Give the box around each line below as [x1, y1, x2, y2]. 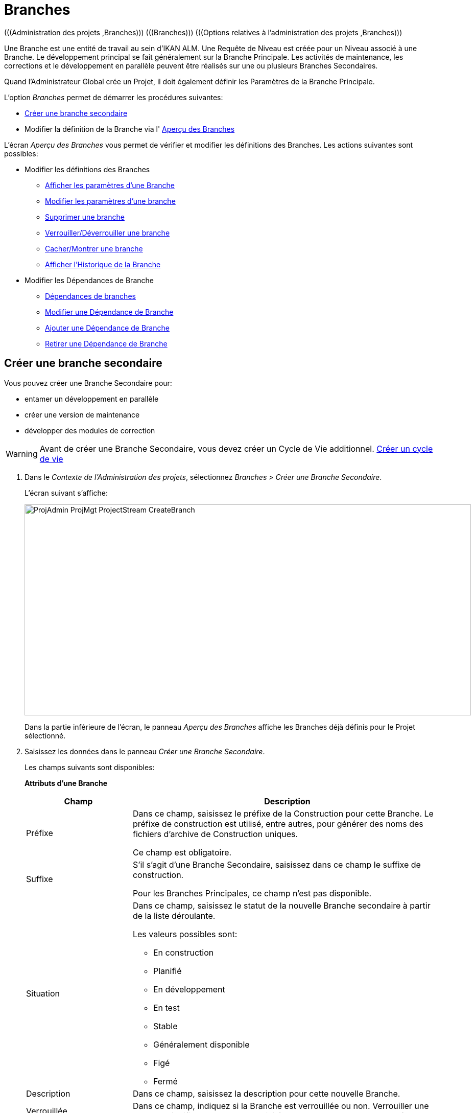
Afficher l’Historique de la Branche [45, 260, 161, 269]
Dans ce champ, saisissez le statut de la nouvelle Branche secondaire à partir [132, 900, 431, 911]
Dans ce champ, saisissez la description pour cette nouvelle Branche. [132, 1088, 400, 1099]
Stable [153, 1021, 178, 1031]
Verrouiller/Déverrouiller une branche [45, 228, 170, 237]
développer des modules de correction [25, 426, 155, 435]
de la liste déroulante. [132, 910, 216, 921]
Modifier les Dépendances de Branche [25, 275, 154, 285]
